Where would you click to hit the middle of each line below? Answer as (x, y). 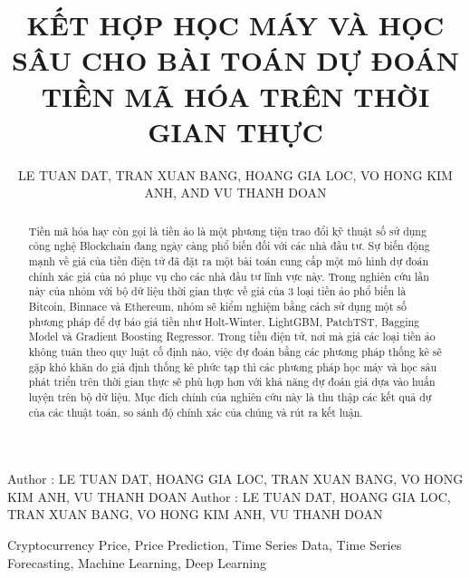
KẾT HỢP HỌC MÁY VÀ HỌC (235, 25)
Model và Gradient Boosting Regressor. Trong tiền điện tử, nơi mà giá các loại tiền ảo (232, 337)
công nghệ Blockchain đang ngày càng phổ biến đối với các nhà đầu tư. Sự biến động (229, 246)
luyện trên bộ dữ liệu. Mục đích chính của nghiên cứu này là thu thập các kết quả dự (230, 396)
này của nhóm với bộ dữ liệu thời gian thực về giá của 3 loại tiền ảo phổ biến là (217, 291)
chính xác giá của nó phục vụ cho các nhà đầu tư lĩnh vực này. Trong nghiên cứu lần (229, 276)
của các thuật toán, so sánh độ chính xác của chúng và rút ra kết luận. (196, 412)
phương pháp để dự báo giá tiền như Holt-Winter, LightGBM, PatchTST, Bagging (224, 321)
